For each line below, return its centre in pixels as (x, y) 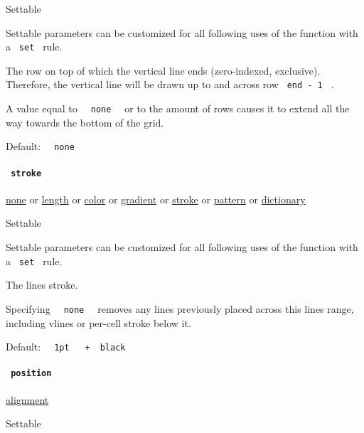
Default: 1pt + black (66, 347)
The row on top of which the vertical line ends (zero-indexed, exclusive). (163, 70)
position (31, 374)
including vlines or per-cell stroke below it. (98, 322)
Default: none (40, 146)
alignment (27, 399)
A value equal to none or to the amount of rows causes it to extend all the (178, 108)
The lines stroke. (42, 285)
